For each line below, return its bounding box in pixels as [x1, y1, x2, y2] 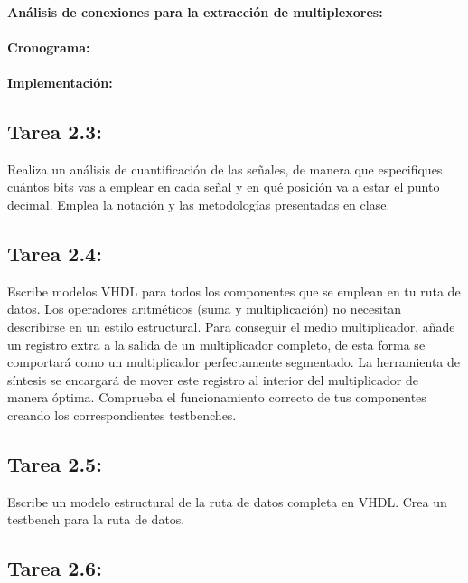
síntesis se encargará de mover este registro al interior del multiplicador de [7, 370, 418, 389]
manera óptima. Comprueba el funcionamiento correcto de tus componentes [7, 388, 426, 407]
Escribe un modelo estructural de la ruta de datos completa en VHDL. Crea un [7, 492, 447, 511]
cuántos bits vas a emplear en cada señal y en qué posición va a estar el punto [7, 177, 440, 196]
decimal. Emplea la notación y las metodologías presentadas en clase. [7, 194, 390, 213]
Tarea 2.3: [7, 117, 102, 145]
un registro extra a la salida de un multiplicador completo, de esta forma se [7, 334, 426, 353]
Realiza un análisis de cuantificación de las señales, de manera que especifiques [7, 159, 443, 178]
